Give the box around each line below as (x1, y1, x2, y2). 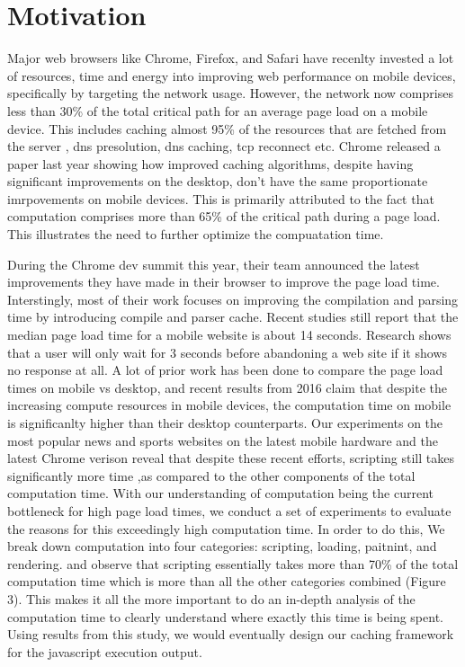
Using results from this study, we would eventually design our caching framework (7, 625, 454, 644)
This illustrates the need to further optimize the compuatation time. (7, 225, 384, 244)
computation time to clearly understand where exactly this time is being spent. (7, 607, 443, 626)
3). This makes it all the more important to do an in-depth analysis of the (7, 589, 416, 608)
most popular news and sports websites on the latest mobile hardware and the (7, 431, 439, 449)
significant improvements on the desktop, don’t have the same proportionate (7, 172, 428, 191)
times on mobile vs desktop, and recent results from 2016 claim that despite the (7, 378, 447, 396)
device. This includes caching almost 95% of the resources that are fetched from (7, 119, 447, 138)
